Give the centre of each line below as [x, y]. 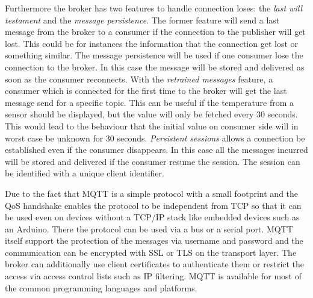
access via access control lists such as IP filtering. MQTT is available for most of [153, 276]
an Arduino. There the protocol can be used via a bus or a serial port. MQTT [149, 228]
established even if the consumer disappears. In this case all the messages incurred [156, 150]
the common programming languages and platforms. [101, 287]
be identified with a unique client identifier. [85, 173]
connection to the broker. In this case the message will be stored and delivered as [155, 67]
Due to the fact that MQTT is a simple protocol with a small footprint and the [152, 193]
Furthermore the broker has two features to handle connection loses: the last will [153, 8]
